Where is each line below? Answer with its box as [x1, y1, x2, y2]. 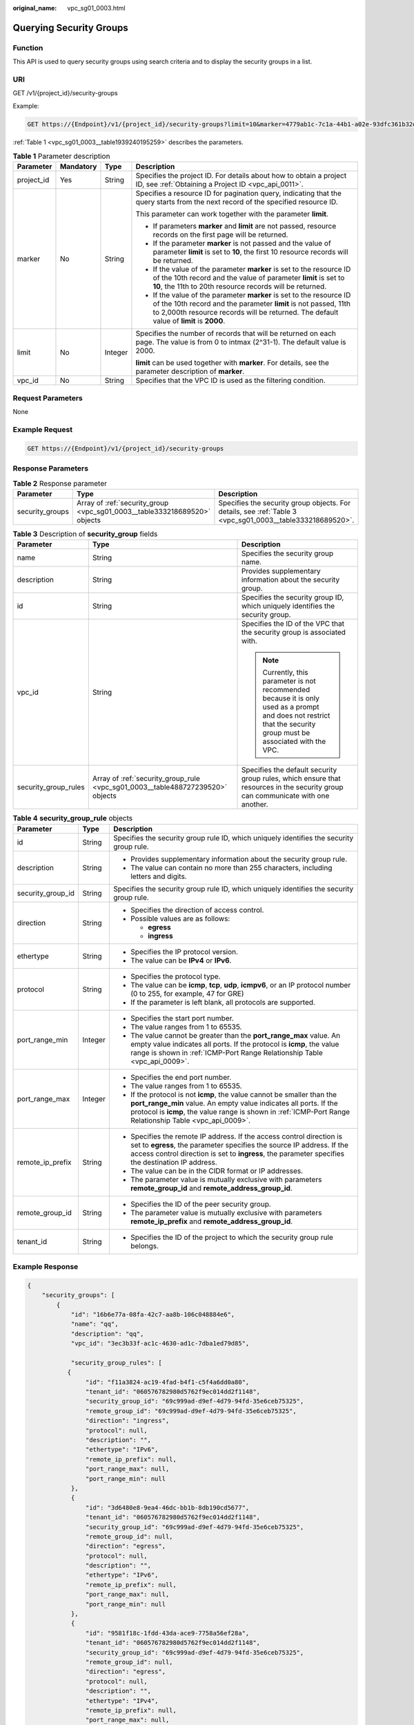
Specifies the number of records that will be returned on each [135, 328, 336, 338]
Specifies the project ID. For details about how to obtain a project [135, 171, 347, 181]
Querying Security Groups [12, 21, 128, 34]
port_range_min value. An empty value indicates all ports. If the [130, 1098, 338, 1107]
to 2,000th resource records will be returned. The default [152, 308, 339, 317]
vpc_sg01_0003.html [67, 4, 126, 12]
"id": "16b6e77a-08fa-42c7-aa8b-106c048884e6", [70, 1310, 235, 1318]
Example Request [12, 424, 72, 434]
